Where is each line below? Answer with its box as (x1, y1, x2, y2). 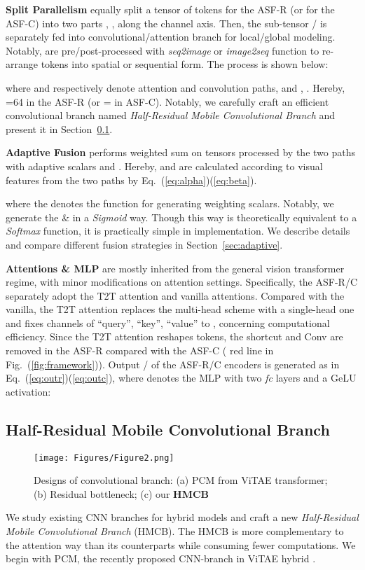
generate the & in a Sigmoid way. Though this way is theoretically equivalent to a (6, 209, 357, 224)
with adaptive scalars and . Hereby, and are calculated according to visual (6, 158, 323, 173)
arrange (6, 57, 38, 71)
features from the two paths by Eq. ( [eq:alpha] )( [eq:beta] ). (6, 172, 257, 187)
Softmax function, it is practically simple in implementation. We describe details (6, 223, 350, 238)
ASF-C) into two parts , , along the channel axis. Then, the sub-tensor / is (6, 15, 327, 30)
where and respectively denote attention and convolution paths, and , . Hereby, (6, 80, 345, 95)
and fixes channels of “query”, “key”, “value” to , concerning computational (6, 315, 330, 330)
